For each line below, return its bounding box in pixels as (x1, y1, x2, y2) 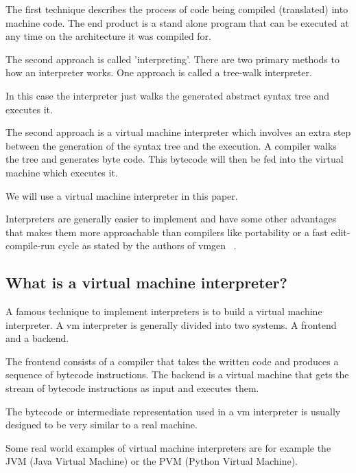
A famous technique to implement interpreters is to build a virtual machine (5, 304, 322, 319)
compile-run (5, 238, 56, 253)
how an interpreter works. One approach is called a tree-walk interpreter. (5, 65, 312, 80)
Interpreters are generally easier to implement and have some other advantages (5, 211, 337, 226)
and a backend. (5, 331, 69, 345)
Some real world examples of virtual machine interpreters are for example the (5, 440, 331, 454)
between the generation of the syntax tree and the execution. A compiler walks (5, 138, 337, 152)
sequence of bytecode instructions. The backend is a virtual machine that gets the (5, 367, 349, 382)
